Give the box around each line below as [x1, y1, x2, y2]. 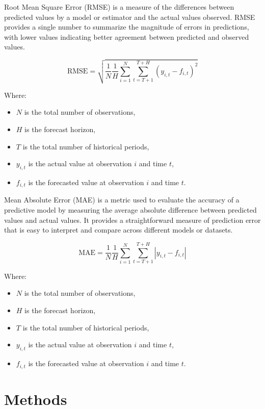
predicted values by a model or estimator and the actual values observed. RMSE [4, 11, 255, 22]
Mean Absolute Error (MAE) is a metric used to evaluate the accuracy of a [4, 194, 240, 205]
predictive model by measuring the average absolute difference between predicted [4, 204, 257, 215]
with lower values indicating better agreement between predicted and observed [4, 31, 249, 42]
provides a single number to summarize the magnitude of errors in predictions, [4, 21, 249, 32]
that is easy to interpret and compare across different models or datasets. [4, 224, 233, 235]
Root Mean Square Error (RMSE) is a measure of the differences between [4, 2, 234, 12]
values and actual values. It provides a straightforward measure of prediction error [4, 214, 261, 225]
